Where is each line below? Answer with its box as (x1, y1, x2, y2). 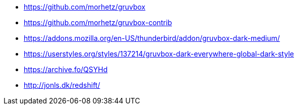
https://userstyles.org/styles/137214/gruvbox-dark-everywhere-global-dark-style (24, 49, 294, 58)
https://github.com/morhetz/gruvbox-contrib (24, 18, 172, 27)
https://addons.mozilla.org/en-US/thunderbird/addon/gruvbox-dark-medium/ (24, 34, 280, 42)
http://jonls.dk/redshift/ (24, 81, 100, 89)
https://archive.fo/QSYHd (24, 65, 108, 74)
